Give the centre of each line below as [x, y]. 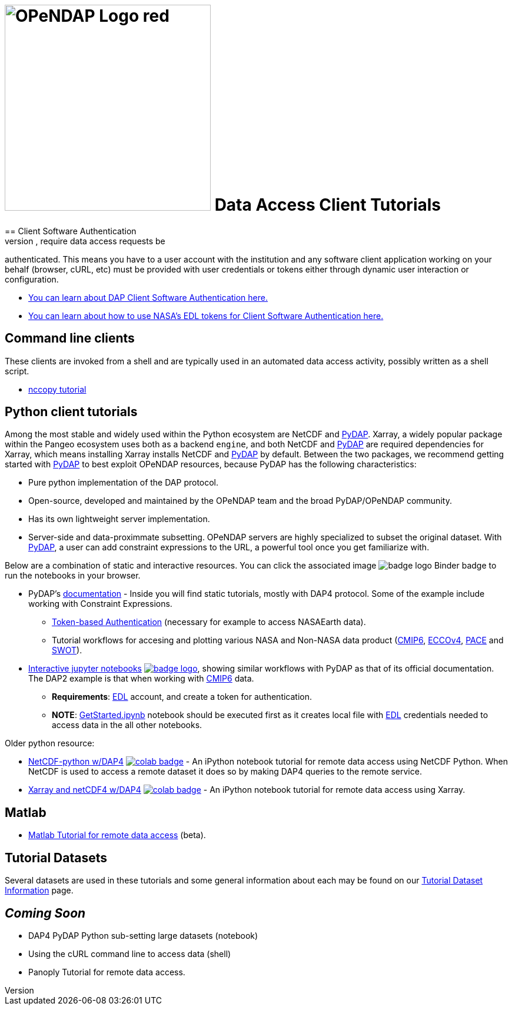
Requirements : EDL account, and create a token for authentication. [182, 697]
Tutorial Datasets [56, 858]
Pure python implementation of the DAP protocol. [124, 483]
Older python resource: [50, 743]
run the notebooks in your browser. [73, 576]
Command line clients [70, 338]
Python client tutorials [71, 412]
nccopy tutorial [57, 389]
